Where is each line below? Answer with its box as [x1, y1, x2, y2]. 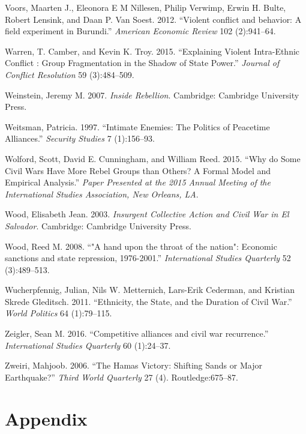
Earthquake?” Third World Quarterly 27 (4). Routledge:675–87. [5, 370, 238, 383]
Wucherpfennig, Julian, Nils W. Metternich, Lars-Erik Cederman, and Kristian [5, 283, 295, 296]
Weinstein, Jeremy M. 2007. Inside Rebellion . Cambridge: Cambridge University [5, 88, 299, 101]
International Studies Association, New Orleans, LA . [5, 187, 199, 200]
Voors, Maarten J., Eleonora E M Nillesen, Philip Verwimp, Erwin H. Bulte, [5, 1, 286, 13]
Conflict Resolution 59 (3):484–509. [5, 68, 134, 80]
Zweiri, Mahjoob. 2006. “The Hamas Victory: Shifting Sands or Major [5, 359, 262, 372]
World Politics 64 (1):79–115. [5, 307, 112, 319]
